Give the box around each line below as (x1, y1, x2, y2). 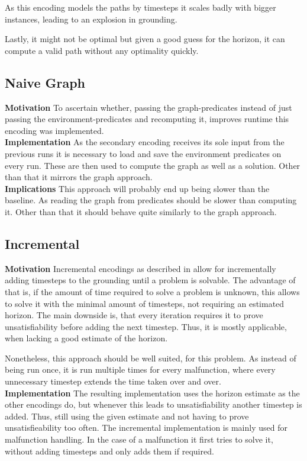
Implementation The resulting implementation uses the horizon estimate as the (5, 386, 300, 399)
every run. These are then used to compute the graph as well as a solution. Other (5, 159, 300, 171)
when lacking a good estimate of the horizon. (5, 332, 168, 344)
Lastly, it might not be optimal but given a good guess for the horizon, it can (5, 33, 285, 45)
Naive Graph (5, 73, 86, 91)
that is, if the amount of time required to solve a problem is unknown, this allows (5, 285, 300, 297)
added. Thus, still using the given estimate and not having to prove (5, 409, 249, 422)
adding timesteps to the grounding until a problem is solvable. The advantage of (5, 274, 296, 286)
